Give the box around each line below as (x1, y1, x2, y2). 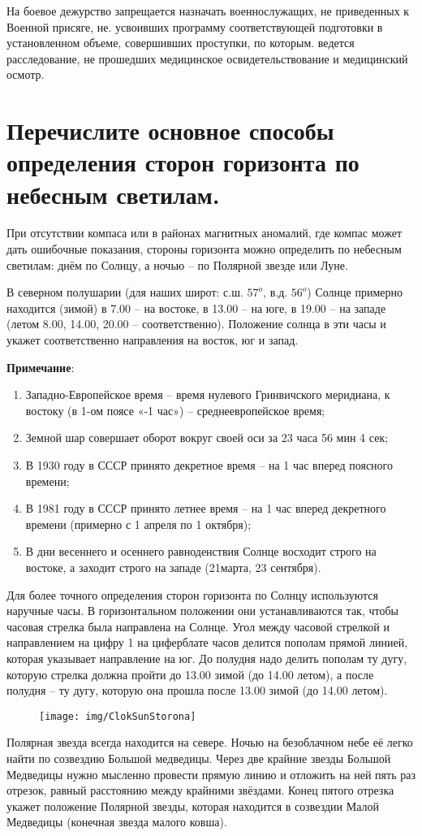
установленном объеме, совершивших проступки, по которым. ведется (6, 34, 355, 51)
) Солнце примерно (307, 284, 403, 301)
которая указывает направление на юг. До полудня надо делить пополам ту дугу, (6, 649, 407, 666)
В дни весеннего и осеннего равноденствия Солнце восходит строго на (25, 543, 377, 560)
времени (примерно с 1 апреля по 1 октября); (25, 515, 252, 532)
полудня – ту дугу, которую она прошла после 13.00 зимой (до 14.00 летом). (6, 682, 388, 699)
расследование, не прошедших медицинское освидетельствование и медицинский (6, 50, 408, 67)
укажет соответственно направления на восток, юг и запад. (6, 331, 299, 349)
